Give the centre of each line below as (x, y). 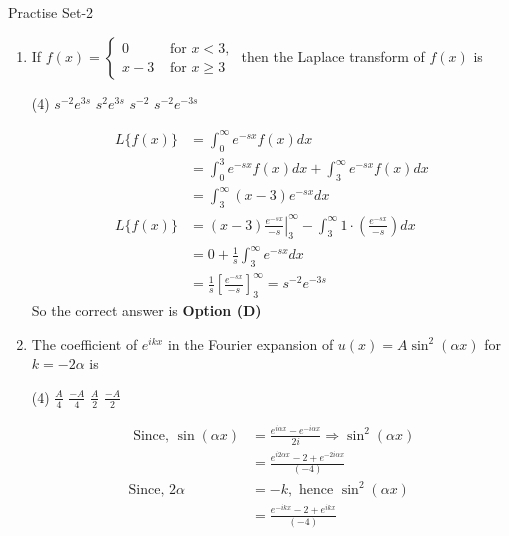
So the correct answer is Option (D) (146, 310)
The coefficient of (84, 343)
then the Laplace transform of (333, 55)
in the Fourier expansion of (250, 343)
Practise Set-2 (51, 12)
